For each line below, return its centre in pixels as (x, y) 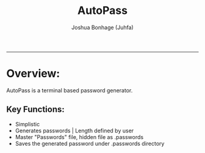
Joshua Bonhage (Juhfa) (103, 27)
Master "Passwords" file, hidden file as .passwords (79, 137)
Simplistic (27, 124)
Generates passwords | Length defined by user (74, 131)
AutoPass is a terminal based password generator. (70, 90)
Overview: (33, 74)
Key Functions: (36, 110)
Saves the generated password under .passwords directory (90, 143)
